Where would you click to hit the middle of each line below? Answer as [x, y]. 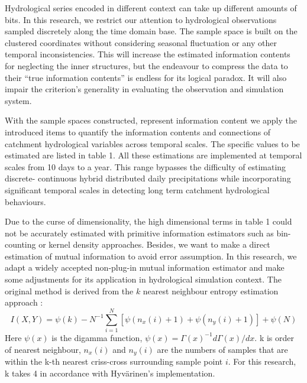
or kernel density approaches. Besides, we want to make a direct [154, 244]
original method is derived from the [69, 291]
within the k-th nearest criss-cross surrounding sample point [114, 361]
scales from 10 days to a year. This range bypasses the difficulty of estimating [146, 166]
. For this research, [262, 361]
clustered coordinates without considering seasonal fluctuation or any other [141, 42]
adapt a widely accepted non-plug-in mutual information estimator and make [145, 267]
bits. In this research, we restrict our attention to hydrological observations [141, 19]
